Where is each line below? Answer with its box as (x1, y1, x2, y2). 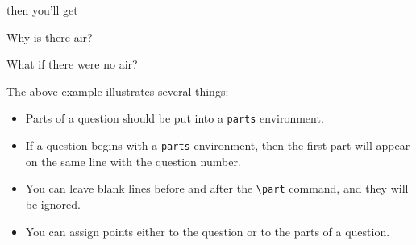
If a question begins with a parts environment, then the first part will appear (25, 137, 410, 154)
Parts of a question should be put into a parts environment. (25, 110, 324, 127)
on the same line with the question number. (25, 152, 241, 169)
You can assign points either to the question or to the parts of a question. (25, 222, 390, 239)
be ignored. (25, 195, 81, 212)
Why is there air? (6, 28, 93, 45)
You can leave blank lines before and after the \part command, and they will (25, 180, 409, 197)
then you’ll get (6, 2, 78, 18)
